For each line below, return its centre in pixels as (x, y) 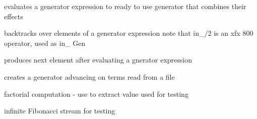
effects (14, 16)
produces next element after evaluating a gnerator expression (98, 60)
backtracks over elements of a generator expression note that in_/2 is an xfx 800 (129, 33)
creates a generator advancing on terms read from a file (89, 76)
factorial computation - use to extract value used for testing (96, 94)
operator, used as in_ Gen (45, 43)
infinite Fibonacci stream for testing (60, 111)
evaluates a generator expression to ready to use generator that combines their (125, 6)
